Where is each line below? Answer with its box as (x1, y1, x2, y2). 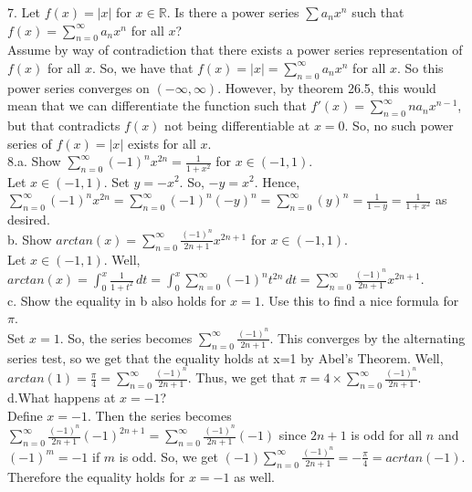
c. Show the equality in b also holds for (7, 290, 226, 309)
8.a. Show (7, 152, 61, 171)
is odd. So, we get (119, 446, 218, 466)
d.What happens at (7, 388, 116, 407)
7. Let (7, 3, 40, 21)
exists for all (127, 133, 196, 152)
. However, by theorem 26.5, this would (217, 78, 436, 97)
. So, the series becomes (59, 328, 193, 347)
